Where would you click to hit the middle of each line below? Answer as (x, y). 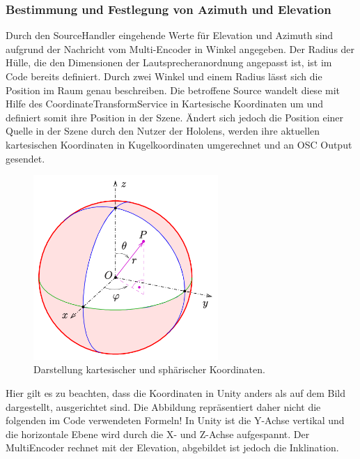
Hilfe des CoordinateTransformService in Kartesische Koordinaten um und (164, 104)
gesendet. (25, 158)
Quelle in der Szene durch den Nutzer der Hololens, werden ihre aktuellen (163, 131)
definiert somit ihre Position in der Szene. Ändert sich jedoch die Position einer (175, 117)
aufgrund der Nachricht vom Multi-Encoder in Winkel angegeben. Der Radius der (180, 48)
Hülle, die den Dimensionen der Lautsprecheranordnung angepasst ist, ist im (169, 62)
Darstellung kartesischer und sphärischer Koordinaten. (149, 369)
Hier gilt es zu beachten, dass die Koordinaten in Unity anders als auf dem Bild (175, 392)
